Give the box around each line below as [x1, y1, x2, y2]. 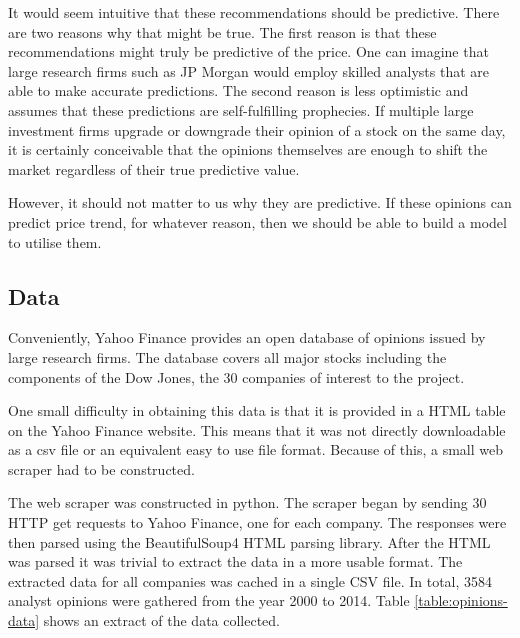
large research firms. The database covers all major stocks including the [8, 346, 447, 367]
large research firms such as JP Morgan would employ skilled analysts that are [8, 60, 490, 81]
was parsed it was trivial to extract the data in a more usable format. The [8, 551, 463, 572]
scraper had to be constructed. [8, 458, 195, 479]
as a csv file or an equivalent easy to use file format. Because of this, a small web [8, 439, 503, 460]
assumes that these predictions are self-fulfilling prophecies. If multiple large [8, 99, 474, 120]
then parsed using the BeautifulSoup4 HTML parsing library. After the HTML [8, 531, 491, 552]
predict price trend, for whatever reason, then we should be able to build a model [8, 211, 507, 232]
